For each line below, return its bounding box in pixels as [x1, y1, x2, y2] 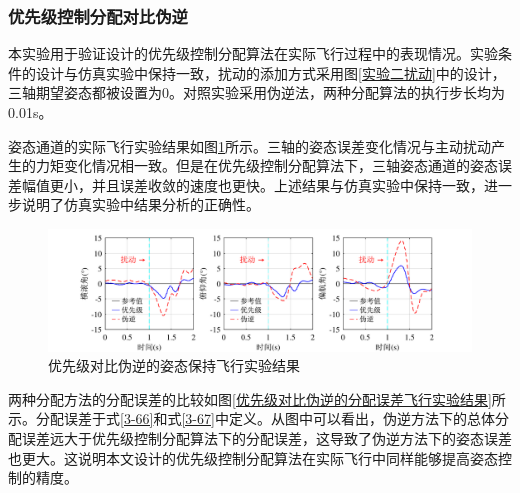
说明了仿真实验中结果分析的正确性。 [21, 194, 260, 215]
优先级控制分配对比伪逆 [8, 3, 188, 28]
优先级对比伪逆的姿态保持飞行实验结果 [48, 355, 300, 376]
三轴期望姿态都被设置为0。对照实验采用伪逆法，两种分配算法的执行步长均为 [8, 82, 505, 103]
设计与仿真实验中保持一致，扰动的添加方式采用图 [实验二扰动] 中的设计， [35, 62, 506, 83]
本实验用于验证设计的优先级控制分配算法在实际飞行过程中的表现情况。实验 [8, 43, 498, 64]
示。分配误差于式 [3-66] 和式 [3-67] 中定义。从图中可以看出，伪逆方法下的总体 [8, 408, 495, 429]
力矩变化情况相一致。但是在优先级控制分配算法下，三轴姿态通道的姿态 [35, 155, 498, 176]
